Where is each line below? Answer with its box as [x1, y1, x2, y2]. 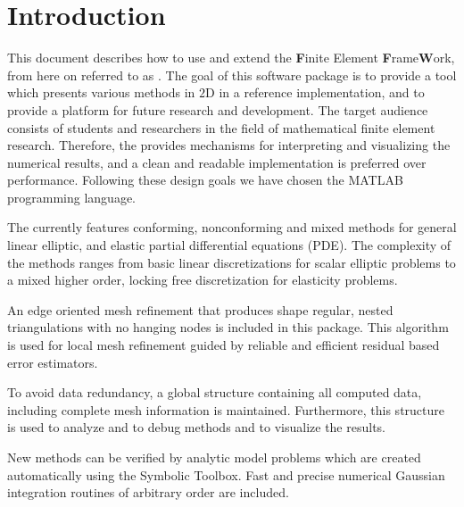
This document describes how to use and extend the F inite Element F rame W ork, [7, 48, 455, 67]
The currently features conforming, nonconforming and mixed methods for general [7, 218, 457, 237]
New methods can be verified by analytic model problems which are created [7, 448, 421, 466]
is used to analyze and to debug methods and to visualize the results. [7, 418, 385, 436]
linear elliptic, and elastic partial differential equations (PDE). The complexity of [7, 236, 452, 254]
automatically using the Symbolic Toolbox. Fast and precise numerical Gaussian [7, 465, 445, 484]
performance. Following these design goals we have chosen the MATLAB [7, 170, 403, 189]
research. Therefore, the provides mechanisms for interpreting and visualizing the [7, 136, 451, 154]
